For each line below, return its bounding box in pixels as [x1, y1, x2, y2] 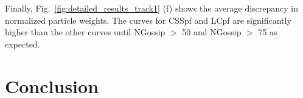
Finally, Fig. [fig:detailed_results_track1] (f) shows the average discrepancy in [5, 2, 299, 14]
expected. [5, 37, 40, 50]
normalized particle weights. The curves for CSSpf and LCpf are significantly [5, 13, 291, 26]
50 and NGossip [182, 26, 242, 38]
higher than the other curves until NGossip [5, 26, 165, 38]
